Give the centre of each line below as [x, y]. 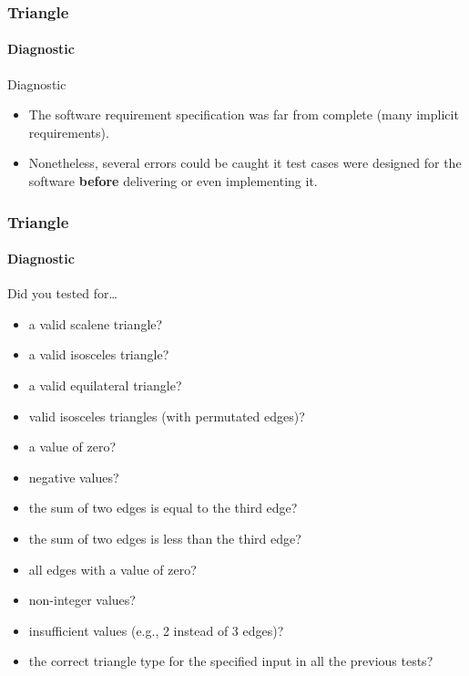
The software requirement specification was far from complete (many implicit [244, 114]
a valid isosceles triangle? [99, 354]
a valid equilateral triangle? [105, 385]
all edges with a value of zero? [112, 569]
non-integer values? [82, 600]
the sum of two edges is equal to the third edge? [163, 508]
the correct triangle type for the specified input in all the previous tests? [231, 661]
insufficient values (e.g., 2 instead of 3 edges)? [156, 630]
